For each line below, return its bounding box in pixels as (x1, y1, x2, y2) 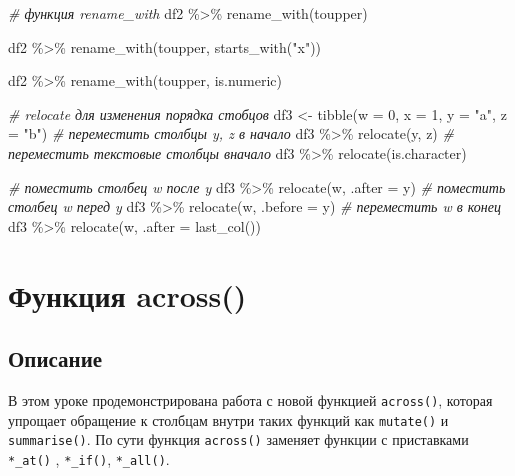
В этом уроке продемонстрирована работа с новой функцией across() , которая (8, 389, 493, 410)
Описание (8, 343, 103, 374)
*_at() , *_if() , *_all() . (8, 448, 170, 469)
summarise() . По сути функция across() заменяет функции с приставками (8, 429, 469, 450)
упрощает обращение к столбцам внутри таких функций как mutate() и (8, 409, 449, 430)
